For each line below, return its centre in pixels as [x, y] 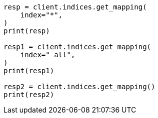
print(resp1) [29, 71]
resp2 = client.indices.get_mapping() [79, 87]
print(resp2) [29, 95]
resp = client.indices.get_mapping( [75, 7]
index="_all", [48, 55]
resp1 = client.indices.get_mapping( [77, 47]
